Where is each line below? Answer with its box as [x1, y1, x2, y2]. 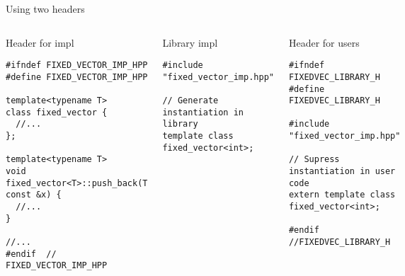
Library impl [162, 35, 218, 50]
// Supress [288, 154, 340, 165]
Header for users [288, 35, 360, 50]
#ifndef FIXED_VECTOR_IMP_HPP [6, 60, 148, 71]
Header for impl [6, 35, 74, 50]
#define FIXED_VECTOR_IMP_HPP [6, 71, 148, 82]
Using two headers [6, 1, 85, 16]
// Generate [162, 96, 219, 106]
